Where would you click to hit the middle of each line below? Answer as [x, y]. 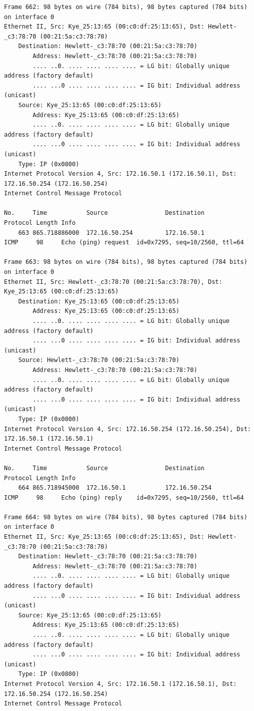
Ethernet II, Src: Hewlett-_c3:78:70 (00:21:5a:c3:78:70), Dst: [113, 282]
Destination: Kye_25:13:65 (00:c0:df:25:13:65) [99, 301]
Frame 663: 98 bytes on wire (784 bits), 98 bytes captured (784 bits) [126, 262]
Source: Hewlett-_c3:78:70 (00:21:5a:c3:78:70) [99, 360]
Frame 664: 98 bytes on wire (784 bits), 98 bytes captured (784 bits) [126, 517]
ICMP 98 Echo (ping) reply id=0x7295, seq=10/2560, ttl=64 [124, 497]
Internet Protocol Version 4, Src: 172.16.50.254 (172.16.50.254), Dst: [127, 429]
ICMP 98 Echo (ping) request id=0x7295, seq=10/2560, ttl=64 [124, 243]
